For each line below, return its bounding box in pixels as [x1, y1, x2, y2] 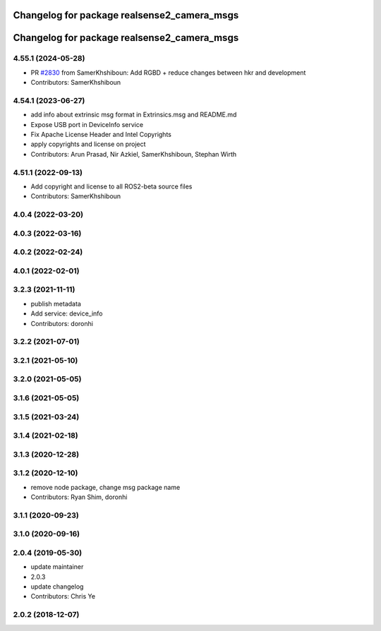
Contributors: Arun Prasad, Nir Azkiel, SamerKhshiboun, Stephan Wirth [30, 150, 237, 158]
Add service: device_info [30, 309, 103, 318]
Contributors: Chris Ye [30, 592, 95, 601]
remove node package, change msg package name [30, 483, 181, 491]
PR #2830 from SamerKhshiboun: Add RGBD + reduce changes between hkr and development [30, 68, 306, 77]
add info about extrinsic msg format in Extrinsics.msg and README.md [30, 110, 237, 119]
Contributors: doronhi [30, 319, 93, 327]
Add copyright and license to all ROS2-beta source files [30, 182, 193, 191]
